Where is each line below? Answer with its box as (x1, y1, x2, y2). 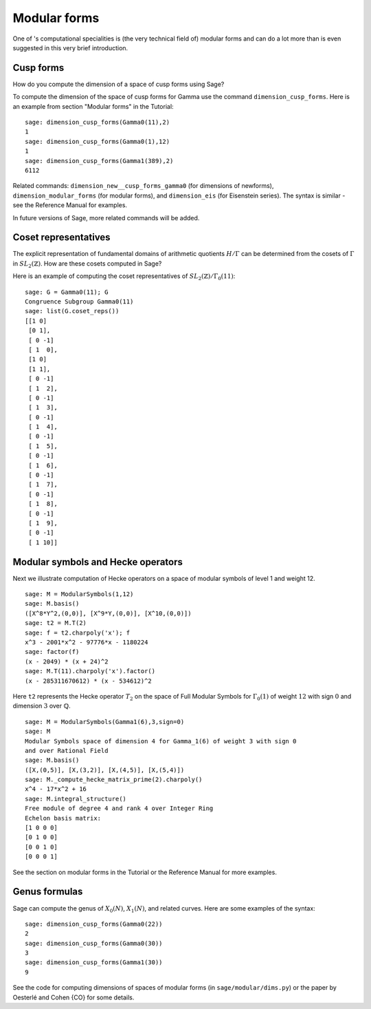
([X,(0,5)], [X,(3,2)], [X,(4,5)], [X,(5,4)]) (25, 766, 185, 774)
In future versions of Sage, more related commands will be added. (12, 213, 200, 222)
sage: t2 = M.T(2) (25, 619, 87, 627)
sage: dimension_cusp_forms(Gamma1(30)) (25, 959, 163, 966)
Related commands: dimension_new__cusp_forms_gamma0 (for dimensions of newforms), (12, 182, 274, 190)
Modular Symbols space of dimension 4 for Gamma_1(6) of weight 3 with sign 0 (25, 737, 297, 745)
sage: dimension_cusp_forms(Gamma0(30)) (25, 939, 163, 947)
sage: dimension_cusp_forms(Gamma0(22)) (25, 920, 163, 928)
